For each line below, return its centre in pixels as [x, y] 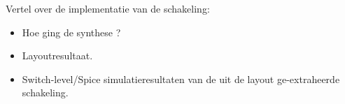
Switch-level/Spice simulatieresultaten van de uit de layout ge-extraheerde [181, 79]
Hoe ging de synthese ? [71, 32]
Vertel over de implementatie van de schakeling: [108, 8]
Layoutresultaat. [57, 55]
